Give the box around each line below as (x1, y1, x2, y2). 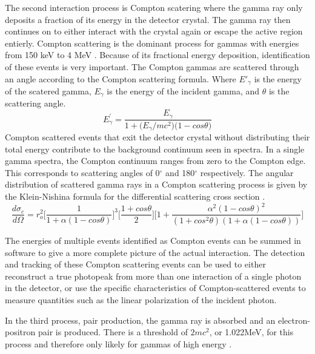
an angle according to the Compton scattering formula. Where (5, 72, 236, 85)
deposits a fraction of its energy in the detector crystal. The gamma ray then (5, 13, 291, 25)
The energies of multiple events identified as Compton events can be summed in (5, 234, 301, 246)
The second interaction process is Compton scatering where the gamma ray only (5, 1, 303, 13)
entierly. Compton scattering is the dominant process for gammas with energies (5, 36, 299, 49)
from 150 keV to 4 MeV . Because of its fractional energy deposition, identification (5, 48, 310, 61)
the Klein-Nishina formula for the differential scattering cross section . (5, 189, 265, 202)
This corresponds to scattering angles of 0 (5, 166, 160, 179)
